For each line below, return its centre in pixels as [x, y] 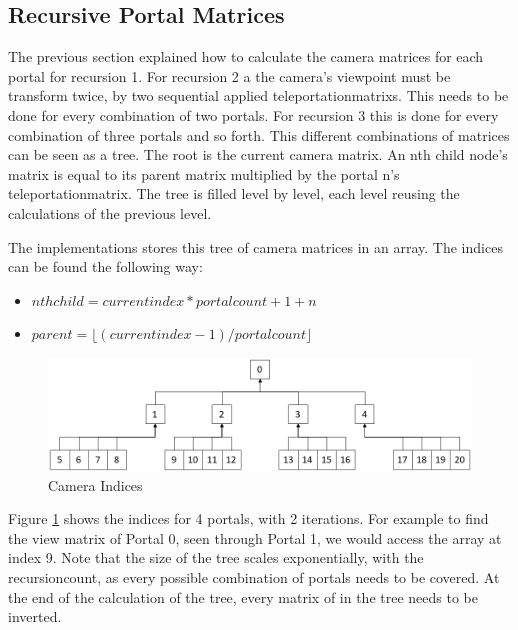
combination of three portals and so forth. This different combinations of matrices [259, 134]
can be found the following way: [105, 266]
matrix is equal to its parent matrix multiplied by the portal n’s [204, 173]
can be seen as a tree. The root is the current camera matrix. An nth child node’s [258, 154]
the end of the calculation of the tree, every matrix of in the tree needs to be [243, 596]
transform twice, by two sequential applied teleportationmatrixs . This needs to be [258, 95]
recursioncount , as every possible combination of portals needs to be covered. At [254, 576]
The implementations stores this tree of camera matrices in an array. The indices [255, 246]
